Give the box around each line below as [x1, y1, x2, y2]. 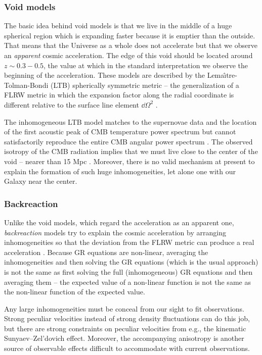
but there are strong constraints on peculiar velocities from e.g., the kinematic [4, 323, 246, 333]
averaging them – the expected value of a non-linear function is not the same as [4, 276, 251, 287]
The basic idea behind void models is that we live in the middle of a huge [4, 20, 232, 31]
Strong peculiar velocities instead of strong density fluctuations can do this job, [4, 313, 250, 324]
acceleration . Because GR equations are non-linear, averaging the [4, 246, 208, 257]
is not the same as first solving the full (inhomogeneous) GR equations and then [4, 266, 253, 277]
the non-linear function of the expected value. [4, 286, 145, 297]
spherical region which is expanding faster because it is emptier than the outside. [4, 30, 255, 40]
